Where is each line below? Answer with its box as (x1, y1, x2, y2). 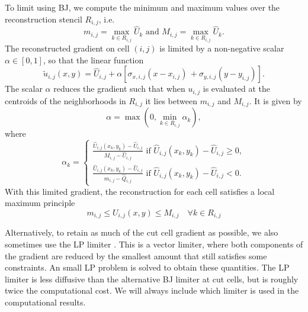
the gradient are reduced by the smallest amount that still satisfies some (5, 249, 267, 262)
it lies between (145, 94, 197, 107)
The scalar (5, 82, 43, 95)
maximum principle (5, 197, 75, 209)
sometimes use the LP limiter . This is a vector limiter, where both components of (5, 237, 303, 250)
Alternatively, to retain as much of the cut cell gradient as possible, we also (5, 226, 278, 239)
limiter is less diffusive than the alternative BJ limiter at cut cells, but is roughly (5, 272, 299, 285)
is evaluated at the (203, 82, 271, 95)
